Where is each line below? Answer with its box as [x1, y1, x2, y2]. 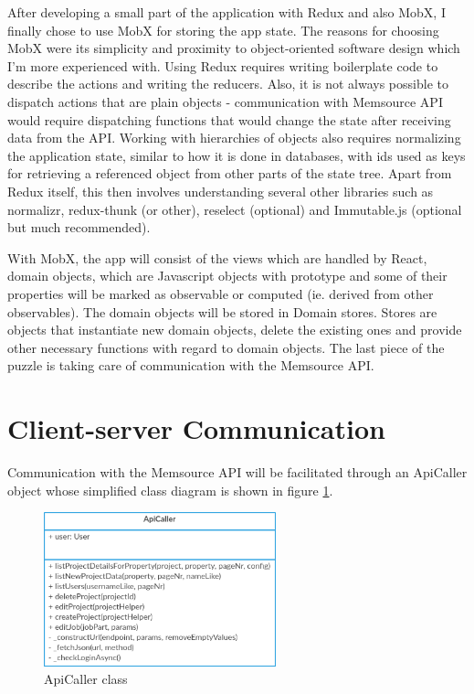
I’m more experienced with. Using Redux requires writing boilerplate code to [7, 56, 438, 75]
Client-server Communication [7, 410, 385, 447]
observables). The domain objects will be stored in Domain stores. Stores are [7, 302, 437, 321]
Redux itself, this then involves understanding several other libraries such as [7, 181, 434, 200]
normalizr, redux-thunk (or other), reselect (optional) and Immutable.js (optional [7, 199, 462, 219]
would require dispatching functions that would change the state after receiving [7, 110, 451, 129]
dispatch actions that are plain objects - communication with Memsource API [7, 91, 443, 111]
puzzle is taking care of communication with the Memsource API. [7, 356, 374, 375]
